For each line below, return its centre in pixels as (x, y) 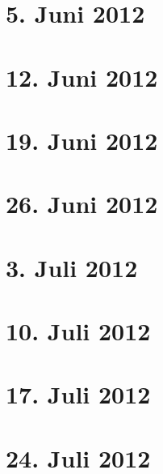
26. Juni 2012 (82, 204)
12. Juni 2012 (82, 77)
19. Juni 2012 (82, 140)
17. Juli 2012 (78, 394)
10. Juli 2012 (78, 331)
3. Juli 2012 (72, 267)
